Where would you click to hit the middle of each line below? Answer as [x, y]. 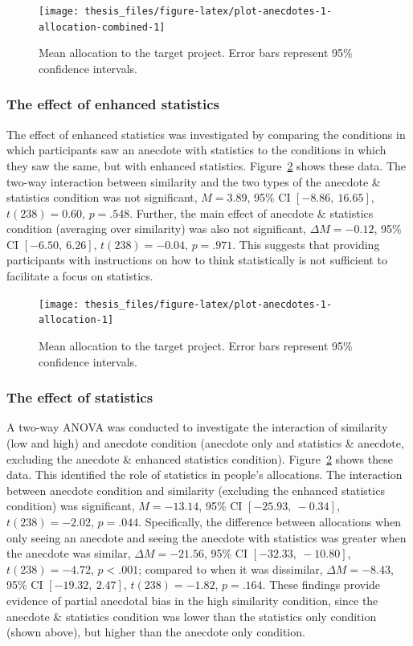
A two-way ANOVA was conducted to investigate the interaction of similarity [197, 427]
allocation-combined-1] [102, 27]
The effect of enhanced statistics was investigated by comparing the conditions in [206, 134]
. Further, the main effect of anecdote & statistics [251, 213]
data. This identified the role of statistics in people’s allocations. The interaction [204, 474]
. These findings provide [321, 585]
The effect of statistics [80, 397]
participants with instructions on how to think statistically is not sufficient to [197, 260]
